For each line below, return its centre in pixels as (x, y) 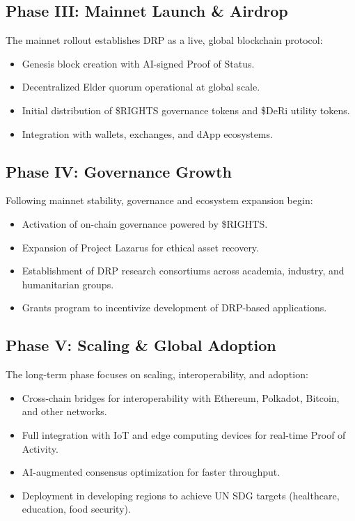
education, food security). (76, 509)
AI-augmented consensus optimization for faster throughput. (151, 472)
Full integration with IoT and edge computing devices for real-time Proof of (184, 434)
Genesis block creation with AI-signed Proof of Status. (138, 63)
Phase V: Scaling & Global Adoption (141, 345)
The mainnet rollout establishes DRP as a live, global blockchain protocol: (164, 40)
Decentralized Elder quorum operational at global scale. (141, 87)
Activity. (40, 448)
